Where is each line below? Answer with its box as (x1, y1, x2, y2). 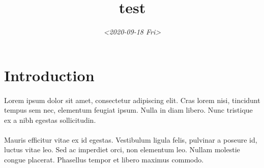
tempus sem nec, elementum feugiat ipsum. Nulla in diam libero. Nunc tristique (4, 105, 253, 115)
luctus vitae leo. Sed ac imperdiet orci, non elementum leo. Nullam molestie (4, 144, 240, 155)
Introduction (4, 64, 95, 85)
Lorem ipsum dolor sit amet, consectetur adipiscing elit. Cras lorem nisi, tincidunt (4, 94, 260, 105)
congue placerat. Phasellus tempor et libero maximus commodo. (4, 154, 204, 165)
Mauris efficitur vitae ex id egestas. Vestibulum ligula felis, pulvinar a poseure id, (4, 134, 257, 145)
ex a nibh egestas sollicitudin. (4, 114, 96, 125)
